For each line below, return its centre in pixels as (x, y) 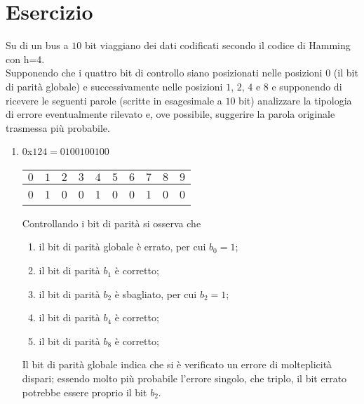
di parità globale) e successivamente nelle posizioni (114, 86)
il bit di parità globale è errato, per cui (122, 247)
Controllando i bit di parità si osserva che (112, 223)
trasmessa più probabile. (58, 127)
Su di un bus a (37, 45)
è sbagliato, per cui (156, 294)
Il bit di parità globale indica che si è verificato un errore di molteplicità (177, 364)
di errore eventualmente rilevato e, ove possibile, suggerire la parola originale (170, 114)
